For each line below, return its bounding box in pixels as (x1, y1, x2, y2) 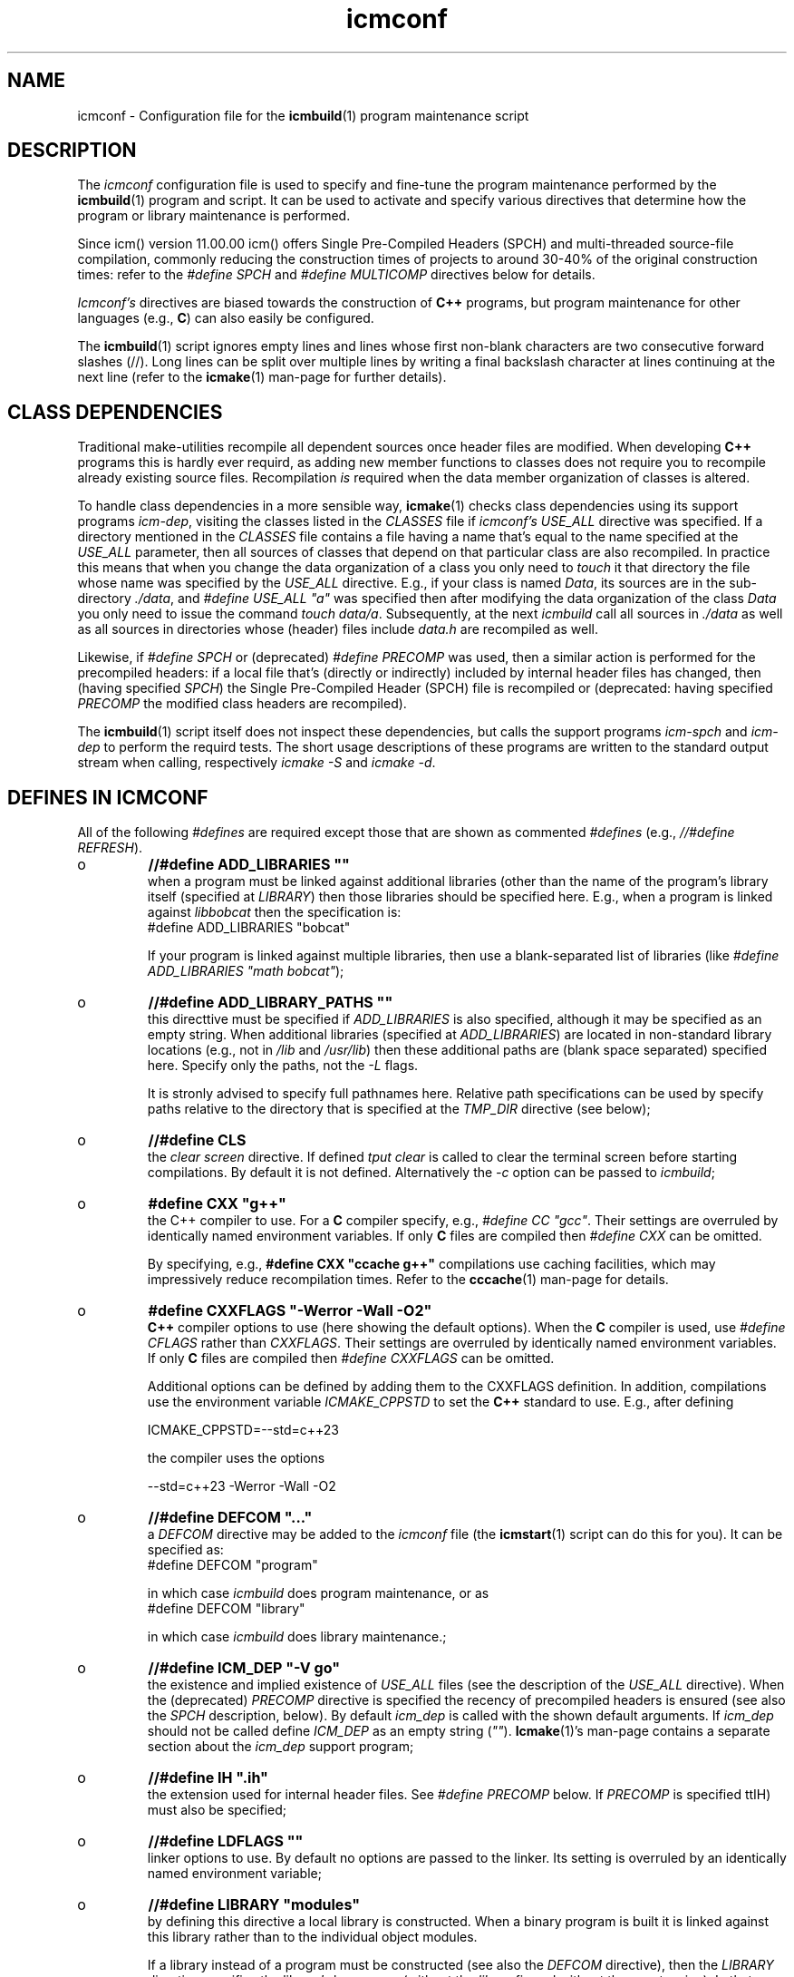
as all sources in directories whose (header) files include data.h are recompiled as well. (77, 621, 599, 638)
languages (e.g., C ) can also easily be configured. (77, 310, 374, 326)
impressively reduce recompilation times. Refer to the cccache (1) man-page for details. (147, 1271, 669, 1288)
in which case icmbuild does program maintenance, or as (147, 1585, 489, 1602)
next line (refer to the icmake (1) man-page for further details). (77, 369, 447, 385)
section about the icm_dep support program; (147, 1738, 414, 1755)
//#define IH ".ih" (148, 1768, 268, 1787)
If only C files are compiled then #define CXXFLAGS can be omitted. (147, 1350, 555, 1367)
